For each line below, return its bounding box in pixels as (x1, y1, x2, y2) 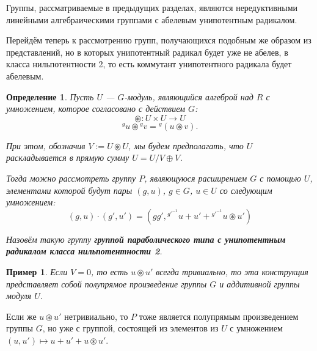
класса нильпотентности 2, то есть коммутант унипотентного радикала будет (6, 57, 292, 70)
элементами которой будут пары (6, 183, 133, 196)
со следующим (219, 183, 272, 196)
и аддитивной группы (219, 277, 300, 290)
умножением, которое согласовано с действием (6, 102, 185, 115)
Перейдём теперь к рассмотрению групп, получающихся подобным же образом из (6, 34, 312, 46)
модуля (6, 289, 32, 302)
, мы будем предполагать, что (128, 139, 244, 152)
